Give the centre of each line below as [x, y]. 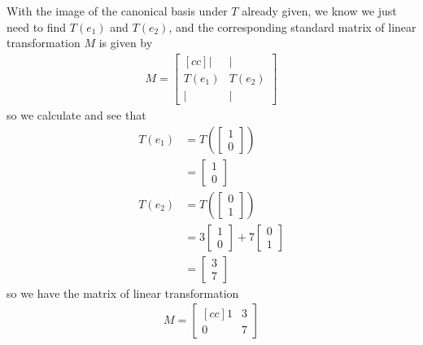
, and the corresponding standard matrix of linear [292, 26]
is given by [126, 43]
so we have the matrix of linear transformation [123, 293]
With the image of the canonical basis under [117, 11]
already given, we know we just [319, 11]
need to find [37, 26]
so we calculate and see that [76, 114]
